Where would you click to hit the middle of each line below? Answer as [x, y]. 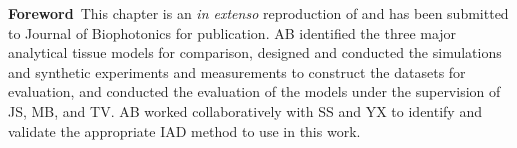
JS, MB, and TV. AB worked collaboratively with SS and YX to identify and [245, 110]
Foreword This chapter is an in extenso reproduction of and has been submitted [258, 13]
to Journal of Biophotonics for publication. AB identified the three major [232, 32]
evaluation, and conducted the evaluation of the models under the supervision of [254, 91]
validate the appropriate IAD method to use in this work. [184, 130]
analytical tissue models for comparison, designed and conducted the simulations [255, 52]
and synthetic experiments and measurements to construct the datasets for [237, 71]
